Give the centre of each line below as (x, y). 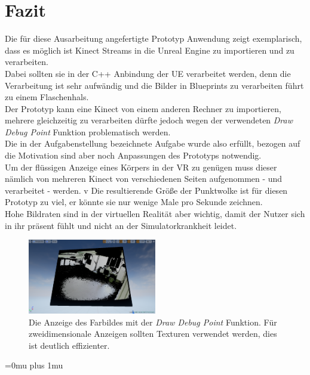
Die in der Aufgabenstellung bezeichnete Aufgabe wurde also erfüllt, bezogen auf (153, 143)
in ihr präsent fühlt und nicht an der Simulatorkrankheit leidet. (121, 225)
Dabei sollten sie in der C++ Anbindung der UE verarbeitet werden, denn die (148, 73)
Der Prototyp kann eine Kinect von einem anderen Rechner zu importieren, (143, 108)
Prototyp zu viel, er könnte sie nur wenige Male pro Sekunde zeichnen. (134, 202)
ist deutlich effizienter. (69, 345)
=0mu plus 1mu (34, 365)
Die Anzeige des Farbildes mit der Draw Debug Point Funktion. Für (153, 322)
